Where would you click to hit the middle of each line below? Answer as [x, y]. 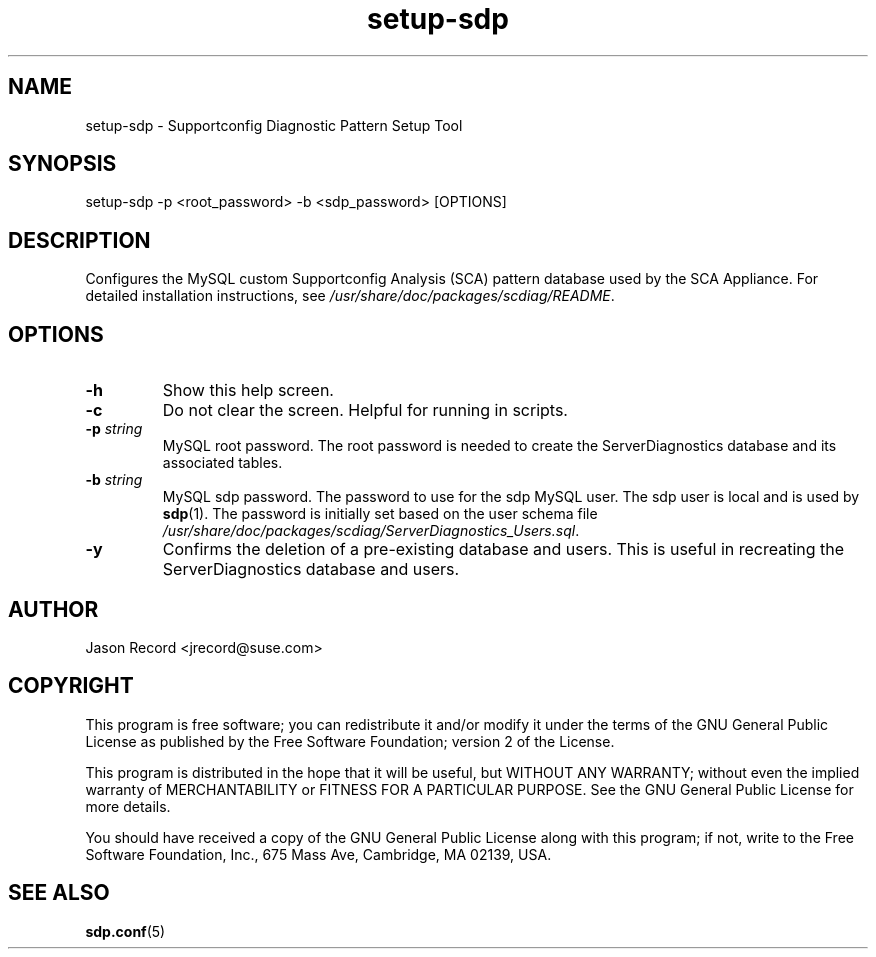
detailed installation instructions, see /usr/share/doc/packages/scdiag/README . [350, 296]
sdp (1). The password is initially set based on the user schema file [380, 514]
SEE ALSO [59, 893]
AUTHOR [53, 609]
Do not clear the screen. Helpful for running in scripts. [365, 410]
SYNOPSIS [62, 164]
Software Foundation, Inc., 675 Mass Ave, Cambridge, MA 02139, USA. [318, 854]
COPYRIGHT [71, 686]
